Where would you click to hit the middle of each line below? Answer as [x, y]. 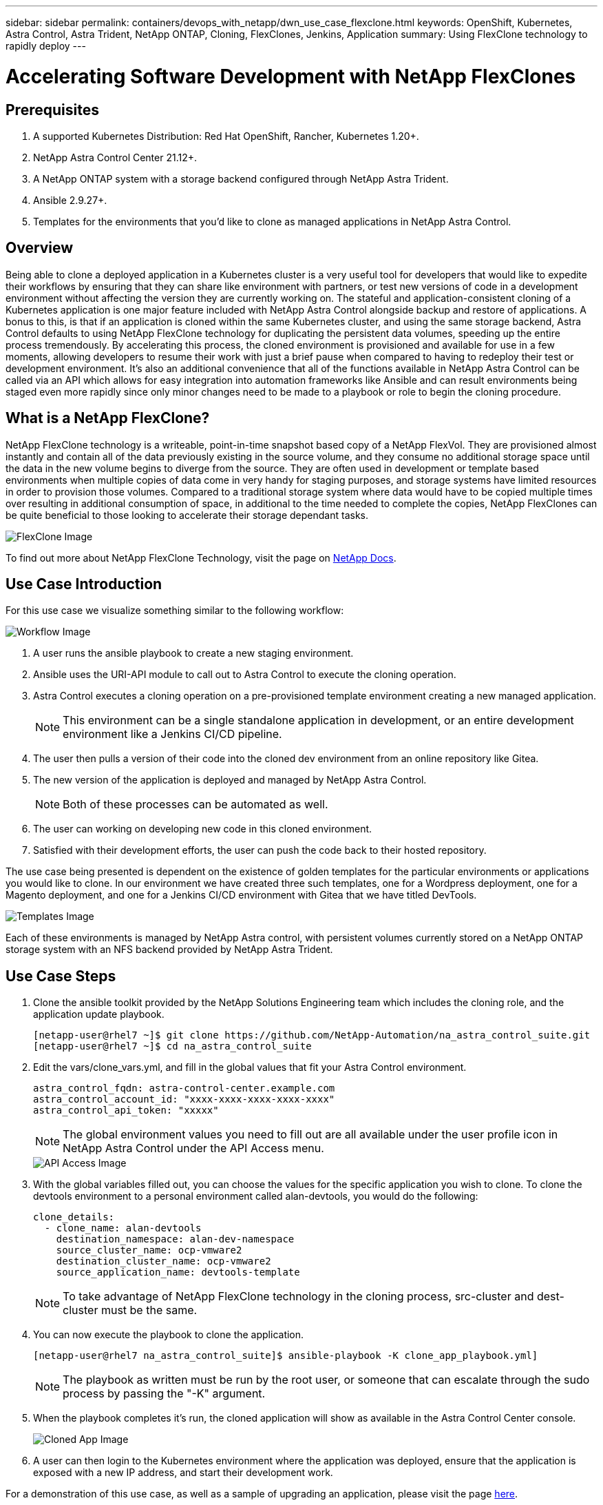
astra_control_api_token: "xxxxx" [126, 1110]
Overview [40, 248]
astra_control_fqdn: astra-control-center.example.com [184, 1088]
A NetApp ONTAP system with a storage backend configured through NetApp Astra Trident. [241, 178]
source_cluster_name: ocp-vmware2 [149, 1250]
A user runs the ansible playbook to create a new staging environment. [193, 653]
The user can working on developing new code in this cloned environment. [203, 829]
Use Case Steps [61, 976]
